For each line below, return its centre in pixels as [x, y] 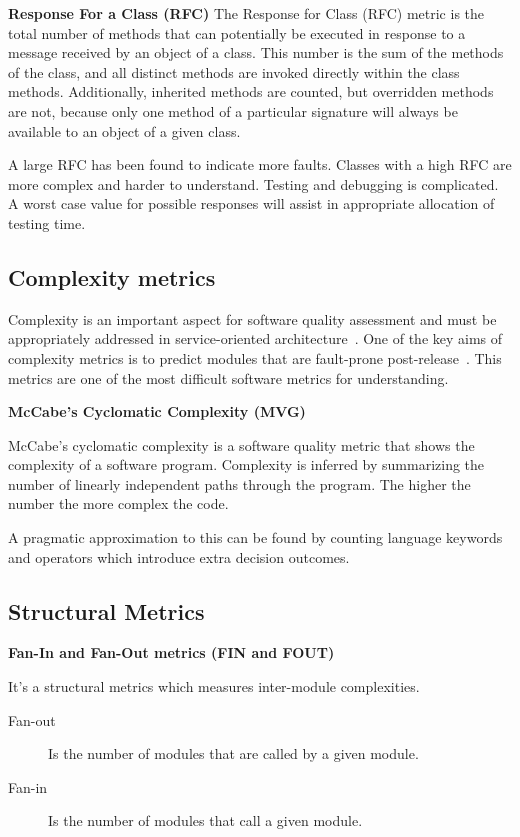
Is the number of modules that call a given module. [205, 820]
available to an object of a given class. [124, 130]
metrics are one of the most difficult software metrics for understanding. [228, 377]
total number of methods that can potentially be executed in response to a [237, 32]
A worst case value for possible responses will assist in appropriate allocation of [251, 203]
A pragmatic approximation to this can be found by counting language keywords [255, 537]
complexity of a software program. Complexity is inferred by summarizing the [246, 464]
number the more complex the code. [118, 503]
